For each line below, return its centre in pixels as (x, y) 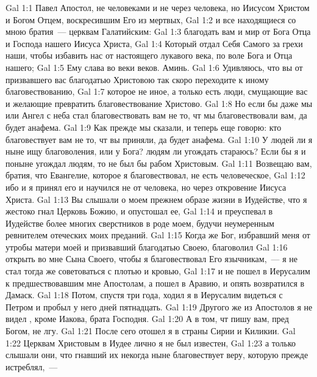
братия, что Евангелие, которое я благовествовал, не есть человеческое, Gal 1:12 (155, 175)
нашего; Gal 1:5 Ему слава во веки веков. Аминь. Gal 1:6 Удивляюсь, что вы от (154, 67)
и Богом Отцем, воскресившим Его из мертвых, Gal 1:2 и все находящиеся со (151, 19)
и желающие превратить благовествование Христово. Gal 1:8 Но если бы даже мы (159, 103)
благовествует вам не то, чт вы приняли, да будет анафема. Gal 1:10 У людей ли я (159, 139)
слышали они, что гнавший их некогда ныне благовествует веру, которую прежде (157, 355)
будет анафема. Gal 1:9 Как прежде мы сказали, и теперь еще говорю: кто (144, 127)
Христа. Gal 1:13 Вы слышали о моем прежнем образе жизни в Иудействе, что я (156, 199)
